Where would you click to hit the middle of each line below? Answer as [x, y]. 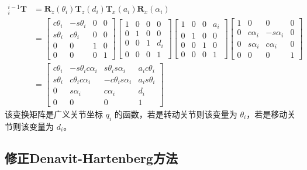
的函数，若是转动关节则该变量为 [176, 114]
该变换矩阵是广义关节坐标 [54, 114]
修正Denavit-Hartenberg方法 [91, 157]
